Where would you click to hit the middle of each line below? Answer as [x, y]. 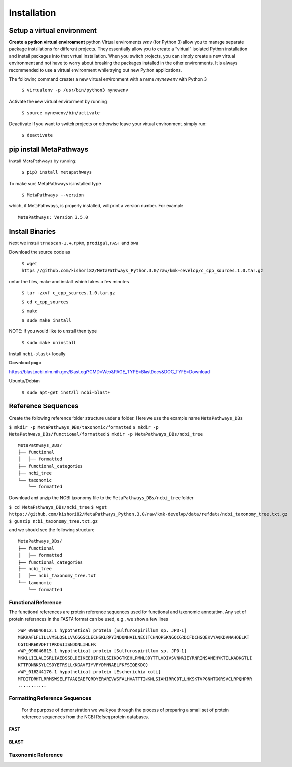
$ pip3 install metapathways [57, 172]
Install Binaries [33, 231]
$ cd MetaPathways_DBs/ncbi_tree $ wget [58, 507]
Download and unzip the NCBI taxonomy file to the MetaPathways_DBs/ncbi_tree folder [101, 498]
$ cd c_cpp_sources [45, 302]
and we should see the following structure [52, 530]
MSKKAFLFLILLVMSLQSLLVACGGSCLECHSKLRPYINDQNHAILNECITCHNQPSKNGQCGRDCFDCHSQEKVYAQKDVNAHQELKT [134, 637]
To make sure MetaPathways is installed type [55, 183]
